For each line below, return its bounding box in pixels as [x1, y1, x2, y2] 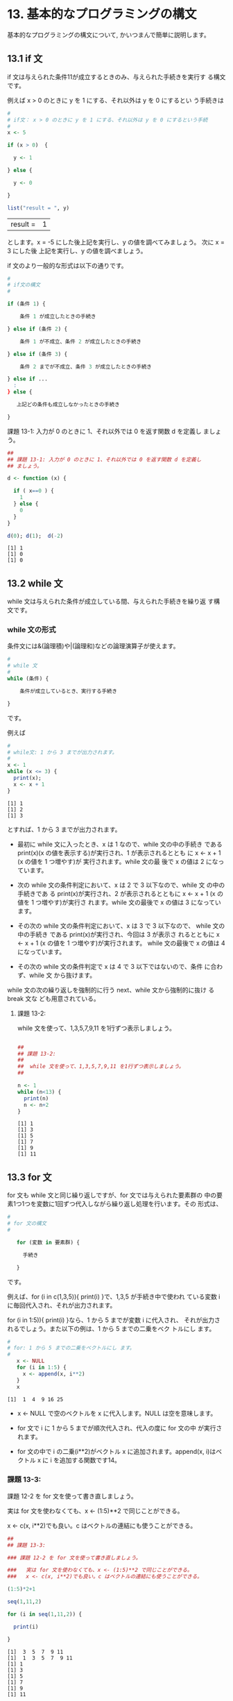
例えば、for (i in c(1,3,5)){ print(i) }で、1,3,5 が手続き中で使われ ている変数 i [7, 1292, 221, 1301]
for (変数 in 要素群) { [16, 1239, 80, 1246]
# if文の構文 [7, 282, 41, 289]
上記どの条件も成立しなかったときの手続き [16, 401, 120, 408]
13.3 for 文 [7, 1171, 52, 1183]
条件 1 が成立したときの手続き [19, 313, 96, 320]
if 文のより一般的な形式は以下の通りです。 [7, 261, 128, 269]
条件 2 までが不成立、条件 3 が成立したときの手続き [19, 363, 153, 370]
